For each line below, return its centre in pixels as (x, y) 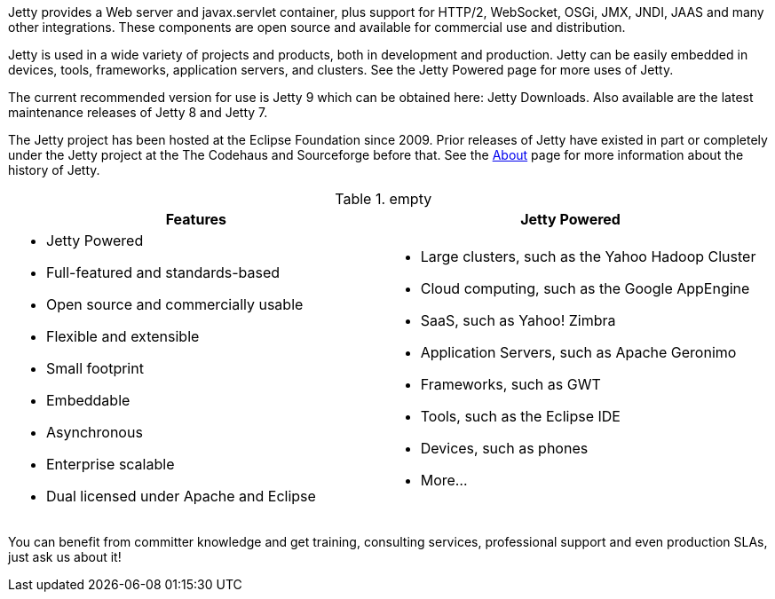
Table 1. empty (384, 199)
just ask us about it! (65, 557)
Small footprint (95, 368)
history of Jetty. (54, 170)
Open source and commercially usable (175, 304)
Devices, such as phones (504, 448)
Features (196, 219)
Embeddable (88, 400)
